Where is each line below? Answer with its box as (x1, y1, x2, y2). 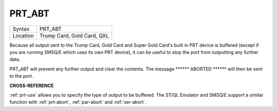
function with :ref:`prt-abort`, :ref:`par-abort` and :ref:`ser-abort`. (9, 99, 147, 105)
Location (12, 32, 34, 39)
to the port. (9, 73, 33, 79)
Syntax (12, 25, 30, 32)
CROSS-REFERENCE (9, 82, 54, 88)
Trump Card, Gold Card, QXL (39, 32, 109, 39)
